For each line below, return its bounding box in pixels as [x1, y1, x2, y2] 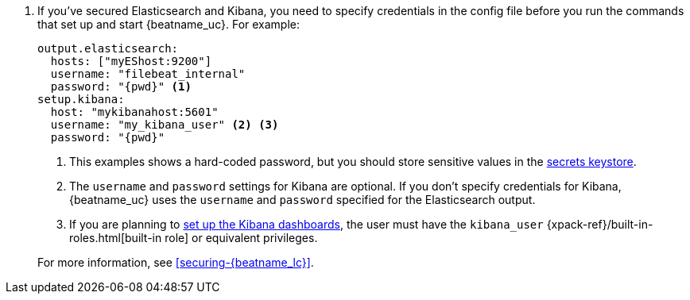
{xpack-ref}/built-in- [546, 217, 653, 231]
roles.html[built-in [69, 231, 162, 244]
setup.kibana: [37, 93, 125, 106]
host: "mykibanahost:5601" [50, 106, 219, 118]
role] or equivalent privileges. [165, 231, 318, 244]
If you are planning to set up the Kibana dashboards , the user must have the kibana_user [69, 217, 544, 231]
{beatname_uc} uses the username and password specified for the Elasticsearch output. [69, 193, 536, 206]
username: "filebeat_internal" [50, 67, 246, 80]
